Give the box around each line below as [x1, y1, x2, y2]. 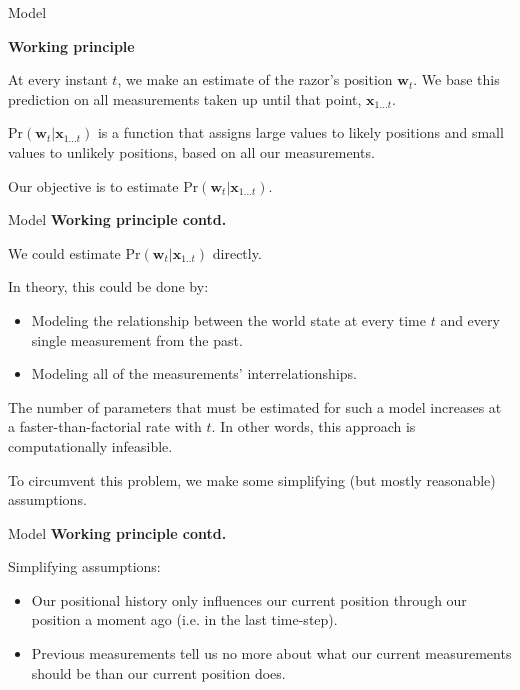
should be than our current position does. [31, 662, 286, 683]
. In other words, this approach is [211, 416, 416, 437]
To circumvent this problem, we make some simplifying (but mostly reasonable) [8, 469, 496, 490]
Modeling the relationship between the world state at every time [31, 309, 426, 330]
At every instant [8, 69, 108, 90]
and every [440, 309, 500, 330]
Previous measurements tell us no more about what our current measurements [31, 643, 512, 664]
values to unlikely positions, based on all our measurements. [8, 141, 375, 162]
